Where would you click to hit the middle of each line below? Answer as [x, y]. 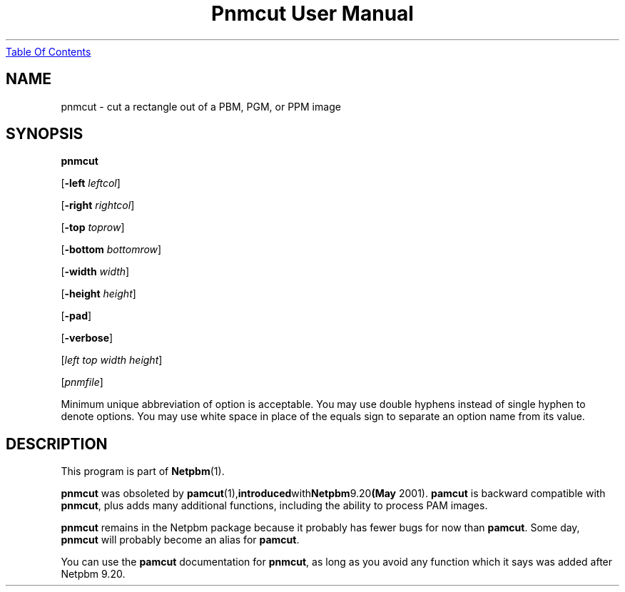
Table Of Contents [49, 51]
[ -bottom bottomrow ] [111, 250]
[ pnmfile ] [82, 382]
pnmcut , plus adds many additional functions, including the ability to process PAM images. [274, 506]
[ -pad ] [76, 316]
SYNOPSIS [45, 134]
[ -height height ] [98, 294]
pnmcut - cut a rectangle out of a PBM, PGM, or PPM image [201, 106]
